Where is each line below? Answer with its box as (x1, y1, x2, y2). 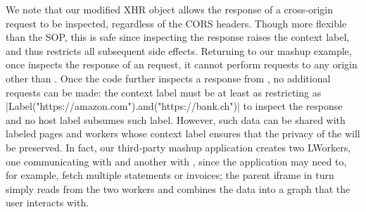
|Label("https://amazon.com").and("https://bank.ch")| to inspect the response (6, 99, 343, 113)
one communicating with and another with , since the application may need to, (6, 154, 347, 168)
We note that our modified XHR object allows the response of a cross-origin (6, 2, 334, 16)
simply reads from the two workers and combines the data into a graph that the (6, 181, 351, 196)
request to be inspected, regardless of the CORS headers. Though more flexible (6, 15, 347, 30)
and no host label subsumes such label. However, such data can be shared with (6, 112, 346, 127)
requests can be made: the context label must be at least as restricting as (6, 85, 322, 99)
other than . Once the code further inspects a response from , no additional (6, 70, 331, 85)
